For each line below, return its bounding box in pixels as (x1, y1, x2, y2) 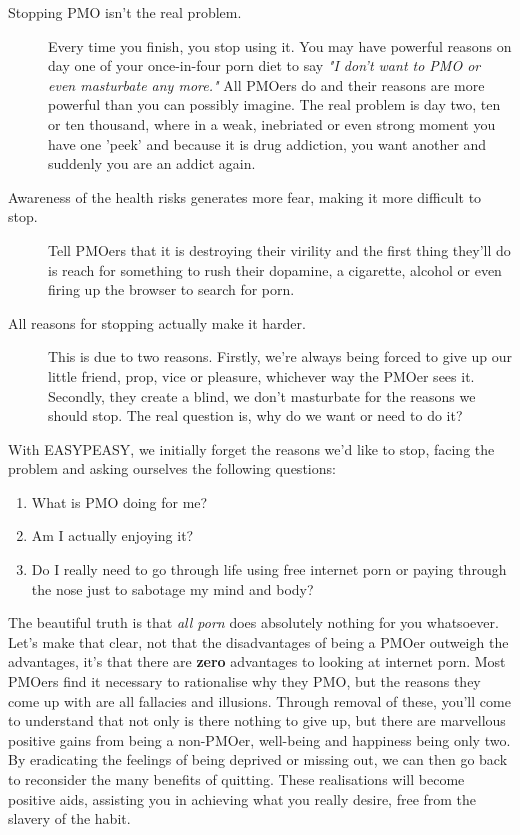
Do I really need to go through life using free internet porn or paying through (31, 559, 507, 580)
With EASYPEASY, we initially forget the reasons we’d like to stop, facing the (8, 438, 495, 459)
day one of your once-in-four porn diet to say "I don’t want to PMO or (48, 55, 481, 76)
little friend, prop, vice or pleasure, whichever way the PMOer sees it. (48, 365, 475, 386)
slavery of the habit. (8, 808, 131, 829)
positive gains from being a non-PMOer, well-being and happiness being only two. (8, 729, 511, 750)
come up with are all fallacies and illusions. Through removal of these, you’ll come (8, 690, 511, 711)
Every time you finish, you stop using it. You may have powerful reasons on (48, 35, 512, 56)
